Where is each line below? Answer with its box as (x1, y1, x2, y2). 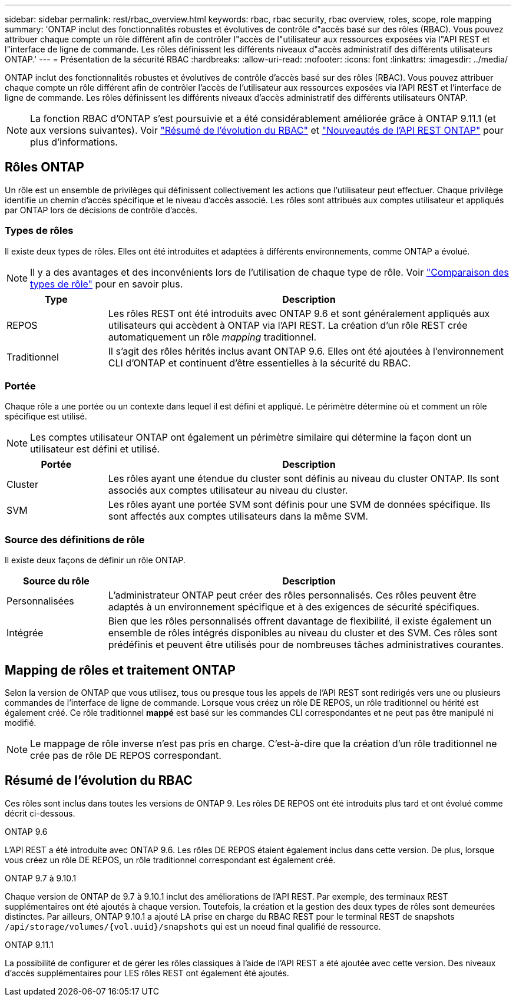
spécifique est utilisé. (5, 411, 87, 422)
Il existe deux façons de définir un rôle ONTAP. (5, 555, 186, 566)
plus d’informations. (30, 136, 118, 148)
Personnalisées (6, 595, 74, 607)
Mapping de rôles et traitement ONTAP (5, 662, 236, 678)
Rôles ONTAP (5, 160, 84, 175)
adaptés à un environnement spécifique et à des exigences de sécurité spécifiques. (108, 601, 479, 613)
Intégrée (6, 627, 44, 639)
